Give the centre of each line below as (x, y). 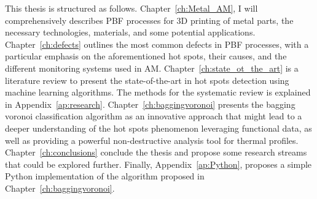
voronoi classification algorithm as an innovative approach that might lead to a (154, 116)
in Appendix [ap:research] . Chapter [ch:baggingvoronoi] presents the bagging (150, 104)
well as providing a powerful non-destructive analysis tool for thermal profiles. (152, 140)
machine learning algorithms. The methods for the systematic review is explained (158, 92)
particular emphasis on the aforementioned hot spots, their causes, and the (146, 56)
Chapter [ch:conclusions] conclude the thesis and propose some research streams (156, 152)
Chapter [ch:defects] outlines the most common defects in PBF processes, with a (157, 44)
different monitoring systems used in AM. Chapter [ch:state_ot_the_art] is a (152, 68)
